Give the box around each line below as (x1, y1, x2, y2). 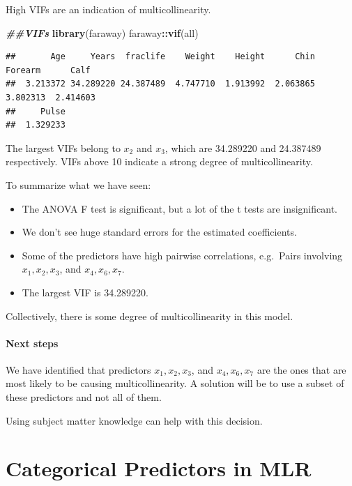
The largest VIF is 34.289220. (22, 284, 148, 299)
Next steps (6, 335, 59, 350)
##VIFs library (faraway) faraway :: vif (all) (6, 25, 199, 40)
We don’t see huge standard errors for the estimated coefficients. (22, 225, 297, 239)
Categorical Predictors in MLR (6, 454, 312, 483)
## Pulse (6, 106, 66, 116)
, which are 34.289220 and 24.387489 (164, 140, 321, 155)
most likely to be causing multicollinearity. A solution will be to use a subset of (6, 376, 344, 390)
